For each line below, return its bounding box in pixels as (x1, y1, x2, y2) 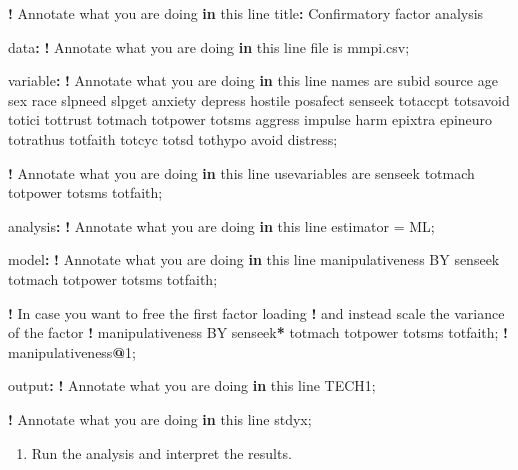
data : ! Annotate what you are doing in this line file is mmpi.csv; (8, 36, 410, 57)
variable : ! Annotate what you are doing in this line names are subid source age (8, 70, 498, 91)
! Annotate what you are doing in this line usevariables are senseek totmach (8, 162, 475, 183)
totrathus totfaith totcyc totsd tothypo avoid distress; (8, 128, 338, 149)
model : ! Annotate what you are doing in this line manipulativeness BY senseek (8, 249, 500, 270)
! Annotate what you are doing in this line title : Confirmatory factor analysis (8, 3, 484, 23)
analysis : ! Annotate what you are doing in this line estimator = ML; (8, 215, 435, 236)
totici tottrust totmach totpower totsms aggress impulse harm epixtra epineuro (8, 109, 493, 130)
